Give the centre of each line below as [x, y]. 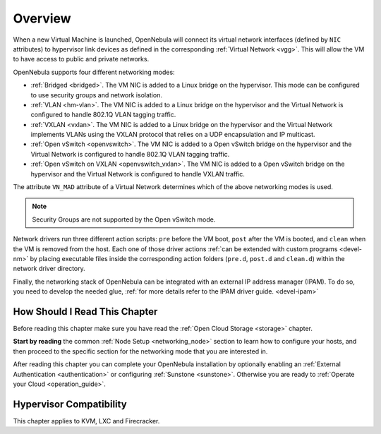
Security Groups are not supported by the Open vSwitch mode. [124, 219]
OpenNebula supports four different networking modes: [94, 72]
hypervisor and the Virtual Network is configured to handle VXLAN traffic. [138, 174]
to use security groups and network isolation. [96, 95]
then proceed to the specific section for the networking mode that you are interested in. [140, 351]
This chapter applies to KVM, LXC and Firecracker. [86, 421]
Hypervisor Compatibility [70, 404]
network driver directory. [49, 269]
